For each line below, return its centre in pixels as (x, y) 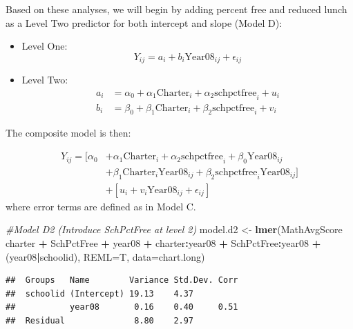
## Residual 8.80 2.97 (100, 320)
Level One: (45, 46)
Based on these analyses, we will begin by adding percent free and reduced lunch (176, 9)
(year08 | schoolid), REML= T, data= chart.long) (105, 256)
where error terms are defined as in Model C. (101, 206)
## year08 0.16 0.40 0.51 (122, 307)
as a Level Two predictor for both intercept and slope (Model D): (144, 22)
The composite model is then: (68, 133)
